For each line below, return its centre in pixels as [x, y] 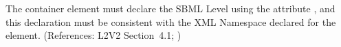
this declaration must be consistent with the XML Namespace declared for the [171, 21]
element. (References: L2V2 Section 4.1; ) [93, 35]
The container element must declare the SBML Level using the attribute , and [170, 8]
